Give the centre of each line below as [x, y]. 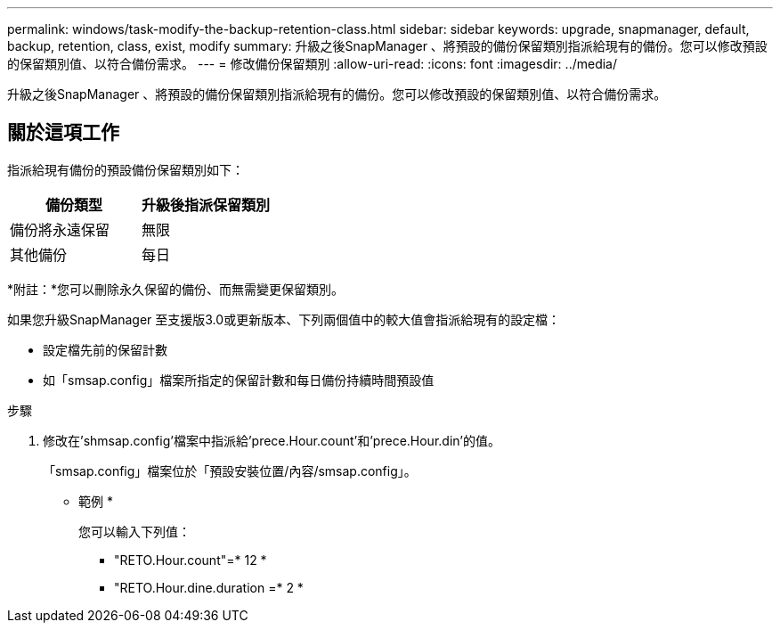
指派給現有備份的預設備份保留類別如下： [126, 169]
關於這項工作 [63, 133]
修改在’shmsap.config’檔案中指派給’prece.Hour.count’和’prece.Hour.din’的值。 [272, 440]
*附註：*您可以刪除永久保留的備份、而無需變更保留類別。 [176, 289]
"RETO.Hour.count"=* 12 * [191, 560]
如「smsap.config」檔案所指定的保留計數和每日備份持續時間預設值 [239, 380]
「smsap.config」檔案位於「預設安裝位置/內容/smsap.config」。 [230, 470]
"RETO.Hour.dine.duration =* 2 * [209, 587]
